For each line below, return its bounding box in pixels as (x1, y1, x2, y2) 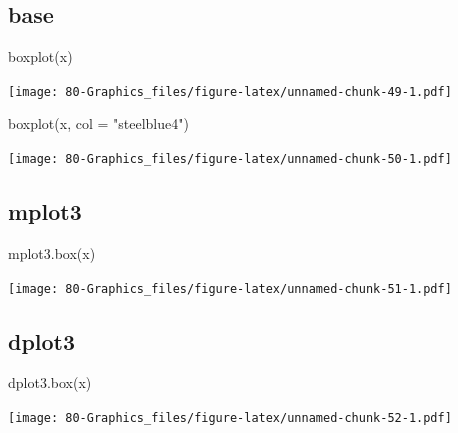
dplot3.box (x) (8, 372, 92, 393)
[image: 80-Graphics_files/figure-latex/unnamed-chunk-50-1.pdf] (8, 152, 452, 167)
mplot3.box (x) (8, 242, 96, 263)
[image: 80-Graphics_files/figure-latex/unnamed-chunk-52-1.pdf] (8, 410, 452, 425)
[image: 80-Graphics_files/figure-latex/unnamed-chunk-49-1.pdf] (8, 84, 452, 99)
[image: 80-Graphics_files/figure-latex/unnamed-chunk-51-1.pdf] (8, 281, 452, 296)
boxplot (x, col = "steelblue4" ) (8, 113, 189, 134)
